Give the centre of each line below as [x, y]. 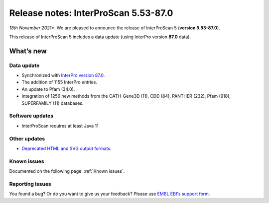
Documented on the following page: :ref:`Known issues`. [67, 171]
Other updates [27, 138]
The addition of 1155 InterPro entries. [59, 82]
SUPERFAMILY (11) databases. [53, 103]
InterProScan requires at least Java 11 [60, 126]
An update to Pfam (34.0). [48, 89]
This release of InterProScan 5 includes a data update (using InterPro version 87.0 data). [100, 37]
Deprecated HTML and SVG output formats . [67, 148]
